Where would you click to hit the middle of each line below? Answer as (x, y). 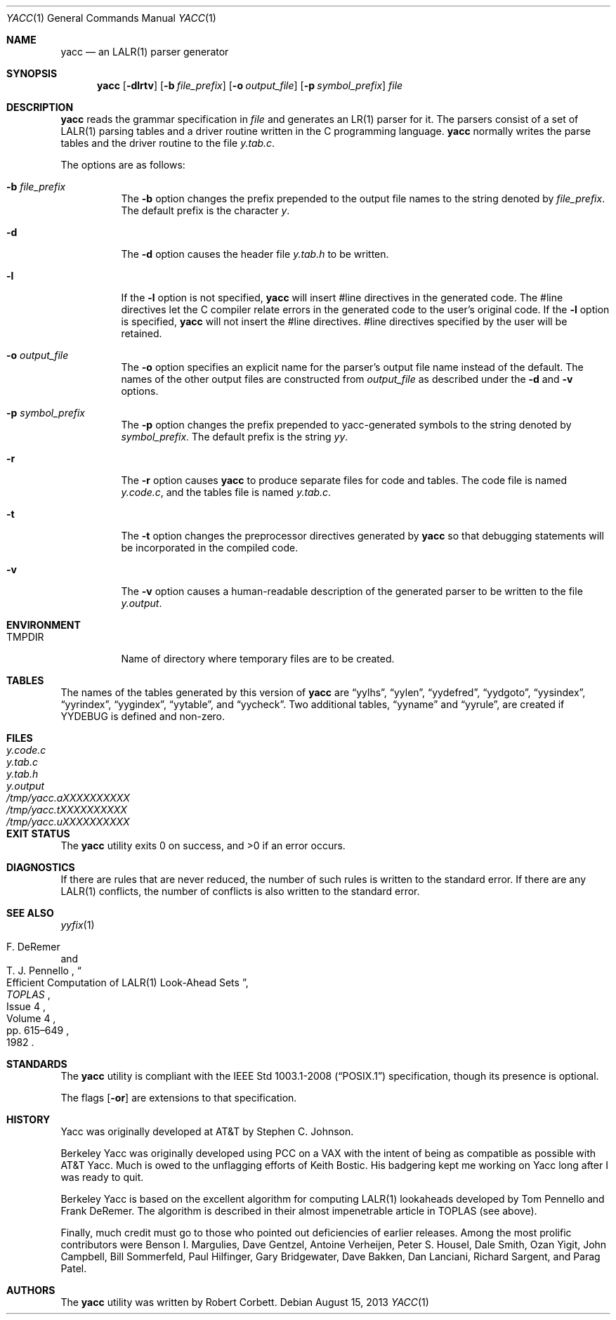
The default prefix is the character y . (205, 210)
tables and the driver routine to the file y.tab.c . (168, 143)
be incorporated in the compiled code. (210, 548)
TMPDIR (25, 637)
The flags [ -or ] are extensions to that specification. (179, 1098)
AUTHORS (31, 1290)
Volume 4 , (31, 1018)
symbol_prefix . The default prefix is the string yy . (235, 437)
